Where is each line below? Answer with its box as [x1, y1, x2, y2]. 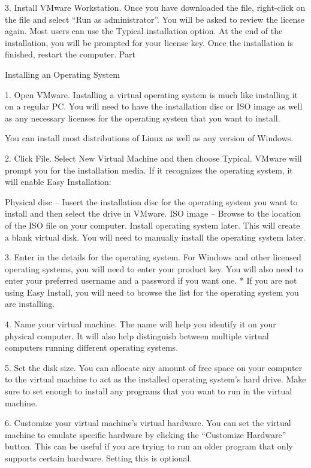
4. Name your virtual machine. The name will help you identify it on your [5, 318, 276, 330]
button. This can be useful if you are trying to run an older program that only [5, 440, 293, 452]
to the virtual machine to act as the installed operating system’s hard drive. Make [5, 373, 306, 385]
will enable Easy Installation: [5, 175, 111, 188]
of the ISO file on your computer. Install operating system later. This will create [5, 218, 300, 231]
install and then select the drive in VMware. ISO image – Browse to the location [5, 207, 301, 220]
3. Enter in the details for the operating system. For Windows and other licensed [5, 251, 301, 263]
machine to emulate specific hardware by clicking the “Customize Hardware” [5, 428, 286, 440]
